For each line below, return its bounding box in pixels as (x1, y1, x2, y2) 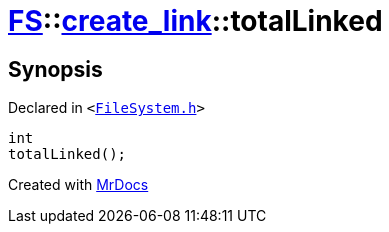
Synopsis (8, 56, 103, 82)
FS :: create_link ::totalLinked (8, 4, 383, 38)
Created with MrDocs (8, 176, 149, 194)
